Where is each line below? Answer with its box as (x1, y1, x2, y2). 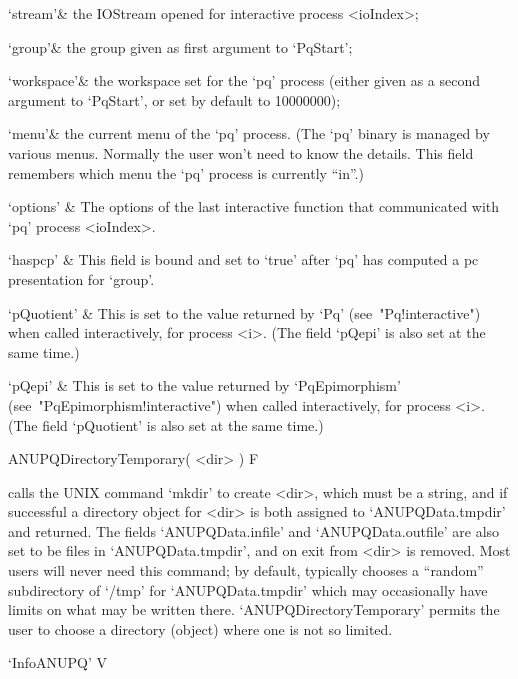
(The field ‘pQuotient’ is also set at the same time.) (8, 414, 324, 435)
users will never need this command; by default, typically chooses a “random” (8, 560, 484, 581)
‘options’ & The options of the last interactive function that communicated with (8, 196, 500, 217)
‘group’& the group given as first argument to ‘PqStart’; (8, 36, 353, 57)
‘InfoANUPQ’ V (8, 652, 107, 673)
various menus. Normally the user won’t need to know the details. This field (8, 142, 474, 163)
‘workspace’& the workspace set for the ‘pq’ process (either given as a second (8, 70, 481, 91)
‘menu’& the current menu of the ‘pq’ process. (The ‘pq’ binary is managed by (8, 123, 490, 144)
